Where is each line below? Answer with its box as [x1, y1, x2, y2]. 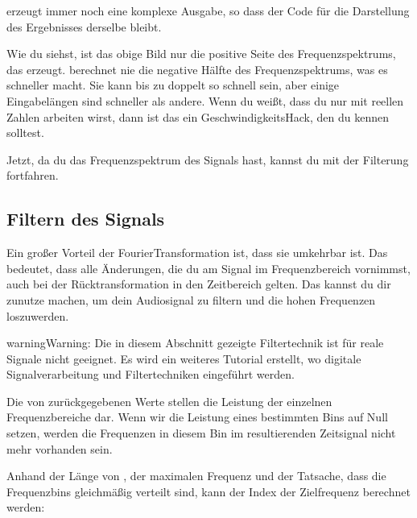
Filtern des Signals [6, 206, 165, 231]
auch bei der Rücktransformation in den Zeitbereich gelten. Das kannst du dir [6, 276, 391, 292]
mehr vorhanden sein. [6, 440, 113, 457]
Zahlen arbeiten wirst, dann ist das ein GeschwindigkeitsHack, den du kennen [6, 108, 390, 125]
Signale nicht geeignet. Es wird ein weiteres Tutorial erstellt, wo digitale [6, 350, 361, 367]
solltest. [6, 124, 44, 141]
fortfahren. [6, 167, 59, 184]
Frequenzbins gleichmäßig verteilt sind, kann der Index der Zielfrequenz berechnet [6, 483, 411, 499]
